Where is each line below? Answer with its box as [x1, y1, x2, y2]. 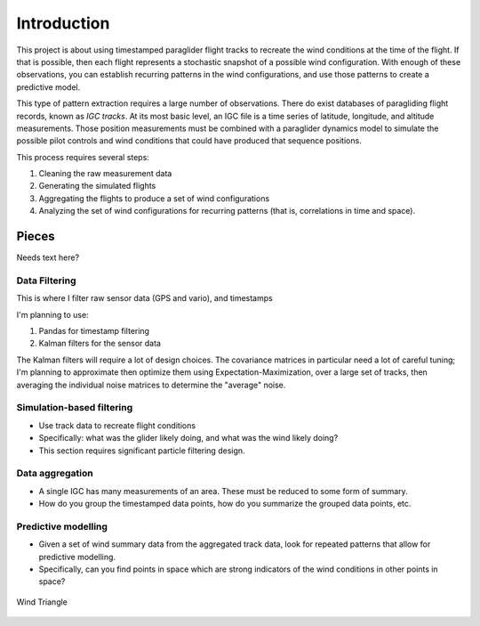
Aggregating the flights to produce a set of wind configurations [38, 192, 270, 204]
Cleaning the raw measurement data [38, 168, 172, 179]
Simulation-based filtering [16, 402, 133, 414]
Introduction [16, 13, 110, 33]
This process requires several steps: [16, 151, 150, 162]
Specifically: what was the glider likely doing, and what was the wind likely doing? [38, 433, 339, 443]
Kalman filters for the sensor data [38, 338, 162, 349]
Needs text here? [16, 252, 80, 263]
